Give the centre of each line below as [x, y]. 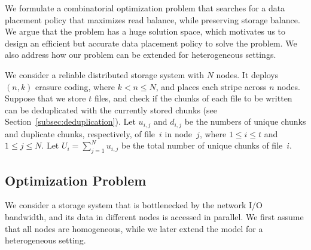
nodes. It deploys [247, 74]
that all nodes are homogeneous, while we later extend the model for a [134, 228]
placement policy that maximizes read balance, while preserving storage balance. [153, 19]
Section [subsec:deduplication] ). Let [70, 121]
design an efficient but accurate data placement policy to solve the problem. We [151, 43]
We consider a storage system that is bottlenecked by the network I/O [134, 205]
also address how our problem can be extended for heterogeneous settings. [141, 55]
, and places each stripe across [211, 86]
